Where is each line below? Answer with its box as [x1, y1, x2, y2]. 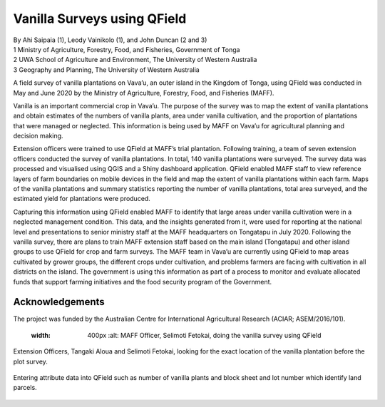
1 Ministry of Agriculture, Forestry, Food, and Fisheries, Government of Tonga [13, 45, 240, 53]
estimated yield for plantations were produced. [13, 195, 151, 203]
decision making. [13, 132, 63, 140]
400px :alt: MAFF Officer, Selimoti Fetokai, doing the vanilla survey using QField [87, 331, 322, 339]
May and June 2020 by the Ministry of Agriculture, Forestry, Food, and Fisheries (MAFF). [13, 88, 274, 97]
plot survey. [13, 357, 48, 366]
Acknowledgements [13, 296, 105, 308]
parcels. [13, 383, 37, 392]
